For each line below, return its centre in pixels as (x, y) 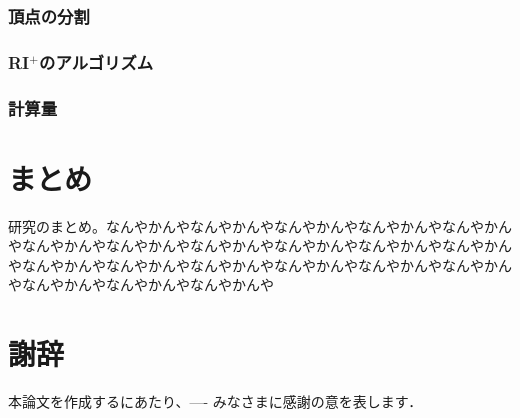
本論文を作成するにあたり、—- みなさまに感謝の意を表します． (215, 401)
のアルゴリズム (96, 61)
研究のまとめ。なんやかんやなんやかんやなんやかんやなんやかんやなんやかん (260, 225)
